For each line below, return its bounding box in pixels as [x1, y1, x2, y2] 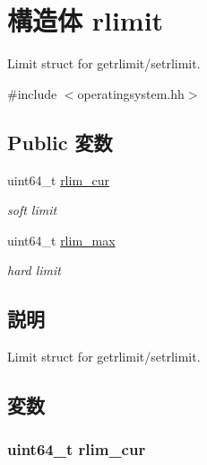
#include [7, 84, 57, 103]
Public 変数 [7, 128, 113, 156]
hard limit [7, 261, 61, 280]
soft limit [7, 201, 57, 219]
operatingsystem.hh [77, 84, 185, 103]
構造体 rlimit [7, 2, 164, 39]
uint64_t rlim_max [7, 230, 116, 249]
